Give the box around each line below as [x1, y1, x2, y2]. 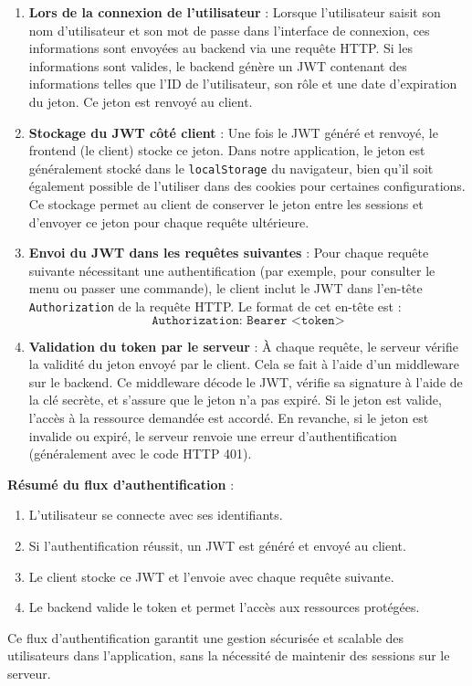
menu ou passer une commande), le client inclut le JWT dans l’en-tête [28, 279, 423, 298]
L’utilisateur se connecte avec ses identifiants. [28, 505, 283, 524]
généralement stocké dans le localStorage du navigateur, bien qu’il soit [28, 158, 434, 177]
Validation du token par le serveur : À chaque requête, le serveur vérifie [28, 336, 458, 355]
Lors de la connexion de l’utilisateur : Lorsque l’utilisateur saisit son [28, 3, 441, 21]
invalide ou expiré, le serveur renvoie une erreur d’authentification [28, 426, 397, 445]
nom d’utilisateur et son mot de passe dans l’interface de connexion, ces [28, 20, 430, 39]
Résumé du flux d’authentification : [7, 474, 235, 493]
